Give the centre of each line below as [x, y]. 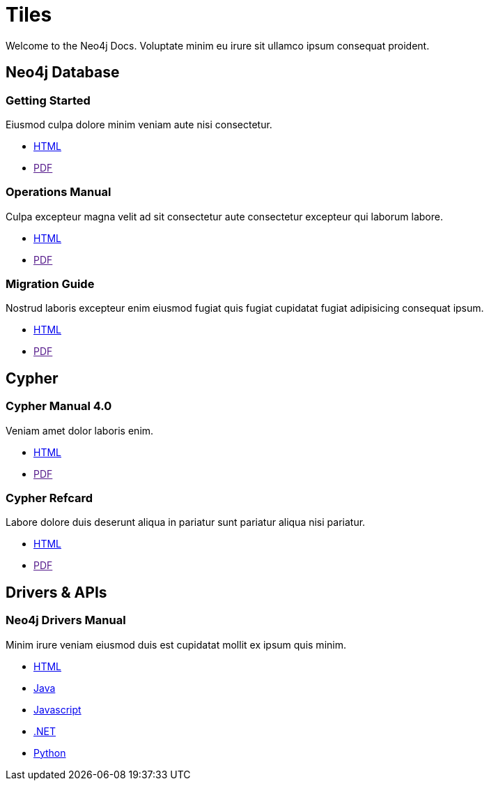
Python [50, 753]
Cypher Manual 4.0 [59, 406]
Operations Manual [59, 192]
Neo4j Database [63, 73]
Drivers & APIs [56, 592]
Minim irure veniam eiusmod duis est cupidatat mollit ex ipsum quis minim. [176, 644]
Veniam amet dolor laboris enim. [80, 430]
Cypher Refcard [49, 498]
